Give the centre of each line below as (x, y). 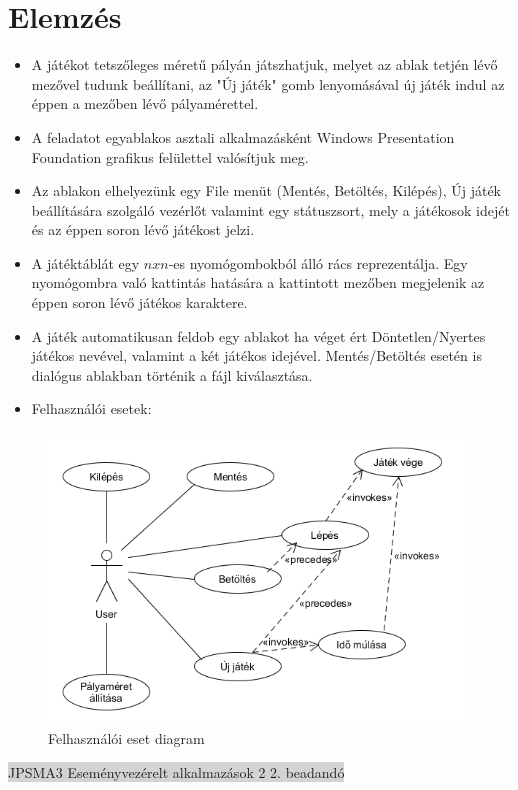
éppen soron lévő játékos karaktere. (139, 302)
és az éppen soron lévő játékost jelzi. (143, 229)
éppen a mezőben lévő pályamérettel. (145, 103)
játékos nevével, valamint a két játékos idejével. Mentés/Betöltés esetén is (256, 355)
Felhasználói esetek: (91, 408)
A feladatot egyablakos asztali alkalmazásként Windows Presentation (243, 136)
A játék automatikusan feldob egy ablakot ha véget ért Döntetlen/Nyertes (258, 335)
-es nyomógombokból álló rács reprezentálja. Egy (318, 262)
